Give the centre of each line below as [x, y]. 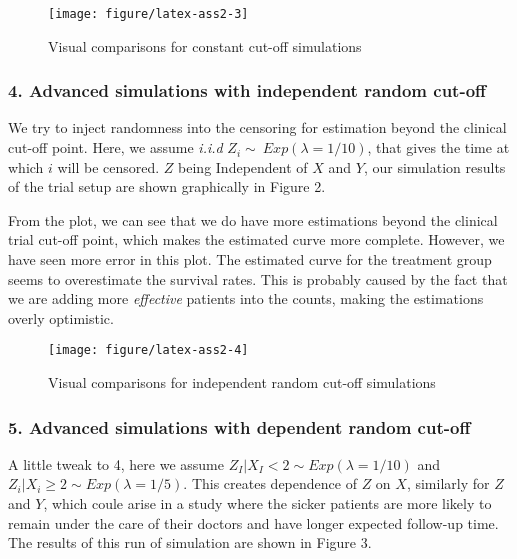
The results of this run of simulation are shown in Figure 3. [190, 542]
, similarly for [448, 483]
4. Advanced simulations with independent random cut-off [247, 90]
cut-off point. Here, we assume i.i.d [115, 147]
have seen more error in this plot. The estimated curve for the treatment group [250, 259]
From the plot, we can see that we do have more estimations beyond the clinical [253, 219]
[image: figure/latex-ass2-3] [148, 14]
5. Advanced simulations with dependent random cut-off [239, 426]
